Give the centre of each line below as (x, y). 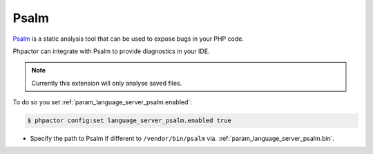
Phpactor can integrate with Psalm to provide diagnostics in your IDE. (111, 51)
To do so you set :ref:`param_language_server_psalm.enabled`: (103, 102)
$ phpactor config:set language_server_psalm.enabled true (129, 121)
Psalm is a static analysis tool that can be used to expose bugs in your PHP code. (128, 39)
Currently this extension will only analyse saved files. (107, 83)
